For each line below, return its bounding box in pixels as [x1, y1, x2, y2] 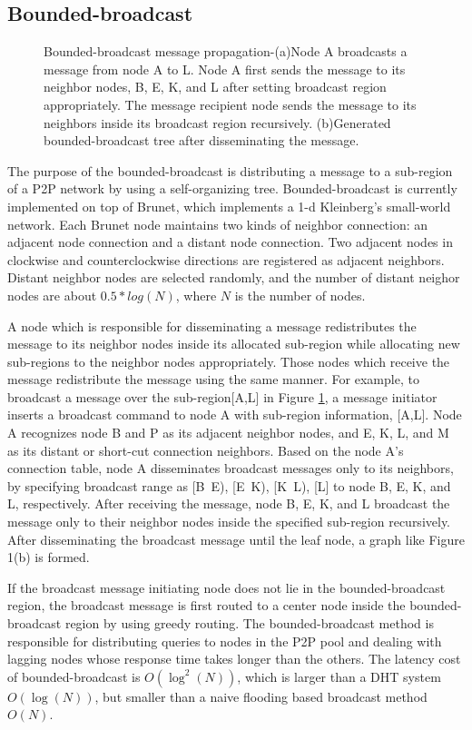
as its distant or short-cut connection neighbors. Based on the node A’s [7, 440, 404, 459]
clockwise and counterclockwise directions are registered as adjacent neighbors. [7, 250, 445, 269]
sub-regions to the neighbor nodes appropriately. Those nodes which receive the [7, 351, 450, 370]
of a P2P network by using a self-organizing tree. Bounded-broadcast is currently [7, 179, 457, 198]
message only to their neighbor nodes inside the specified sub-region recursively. [7, 512, 451, 531]
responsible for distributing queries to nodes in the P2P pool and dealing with [7, 631, 442, 650]
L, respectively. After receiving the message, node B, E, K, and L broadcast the [7, 494, 450, 513]
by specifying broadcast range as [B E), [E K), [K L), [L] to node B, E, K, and [7, 476, 451, 495]
